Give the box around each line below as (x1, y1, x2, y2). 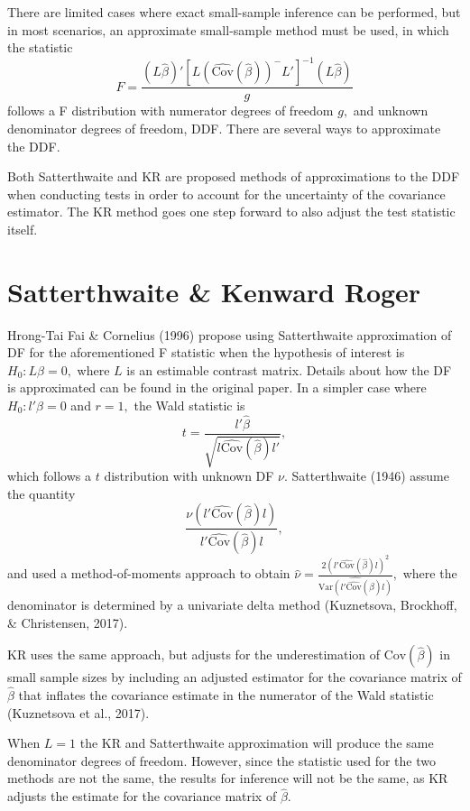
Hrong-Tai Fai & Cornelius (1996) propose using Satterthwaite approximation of (7, 325, 452, 344)
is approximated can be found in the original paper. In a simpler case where (7, 378, 427, 397)
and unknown (353, 101, 429, 120)
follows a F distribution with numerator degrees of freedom (7, 101, 334, 120)
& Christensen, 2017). (7, 613, 128, 631)
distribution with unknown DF (104, 466, 274, 485)
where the (402, 564, 457, 583)
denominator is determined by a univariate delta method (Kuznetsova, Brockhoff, (7, 595, 457, 614)
